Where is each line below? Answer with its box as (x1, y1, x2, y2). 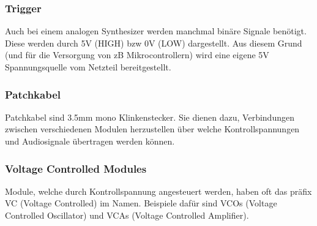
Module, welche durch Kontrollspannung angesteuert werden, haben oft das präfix (5, 184, 312, 197)
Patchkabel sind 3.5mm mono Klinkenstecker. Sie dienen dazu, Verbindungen (5, 110, 294, 123)
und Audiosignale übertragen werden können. (5, 135, 175, 147)
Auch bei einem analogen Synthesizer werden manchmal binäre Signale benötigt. (5, 24, 307, 37)
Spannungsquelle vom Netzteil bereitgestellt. (5, 61, 171, 73)
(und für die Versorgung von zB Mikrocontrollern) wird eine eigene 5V (5, 48, 269, 61)
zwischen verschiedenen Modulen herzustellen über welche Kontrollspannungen (5, 122, 300, 135)
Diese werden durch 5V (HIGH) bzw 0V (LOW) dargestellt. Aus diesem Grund (5, 36, 302, 49)
